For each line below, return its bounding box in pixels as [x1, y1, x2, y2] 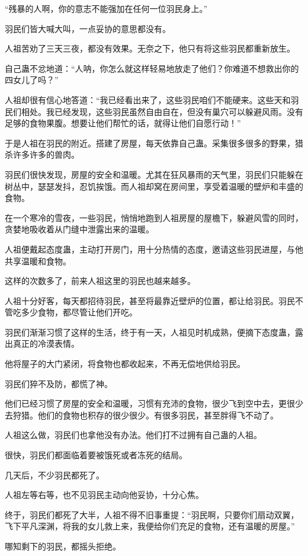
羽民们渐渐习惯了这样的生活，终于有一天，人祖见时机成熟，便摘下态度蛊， [5, 325, 295, 338]
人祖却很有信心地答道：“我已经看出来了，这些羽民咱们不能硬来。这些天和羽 [5, 93, 299, 106]
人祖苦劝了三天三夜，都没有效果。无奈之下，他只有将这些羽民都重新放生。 [5, 42, 295, 55]
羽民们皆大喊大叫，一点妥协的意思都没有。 [5, 22, 171, 34]
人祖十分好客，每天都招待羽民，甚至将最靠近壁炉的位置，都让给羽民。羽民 [5, 294, 295, 306]
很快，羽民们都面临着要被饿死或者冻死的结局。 [5, 449, 187, 461]
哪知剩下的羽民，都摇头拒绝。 [5, 540, 121, 552]
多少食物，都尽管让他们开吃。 [21, 306, 137, 318]
